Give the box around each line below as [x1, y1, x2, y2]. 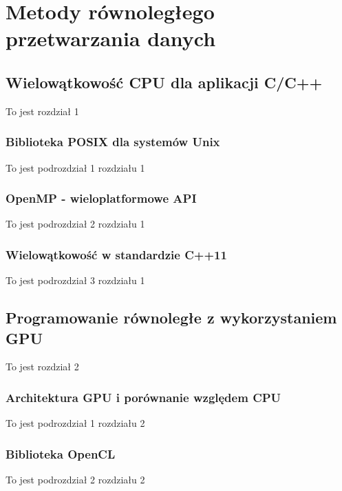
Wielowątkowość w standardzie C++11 [6, 245, 227, 263]
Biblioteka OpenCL [6, 445, 116, 462]
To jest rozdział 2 [6, 359, 79, 374]
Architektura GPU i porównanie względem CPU [6, 388, 281, 405]
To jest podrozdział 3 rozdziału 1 [6, 273, 145, 288]
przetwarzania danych [6, 24, 216, 52]
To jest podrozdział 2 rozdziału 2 [6, 472, 145, 487]
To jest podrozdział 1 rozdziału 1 [6, 160, 145, 174]
